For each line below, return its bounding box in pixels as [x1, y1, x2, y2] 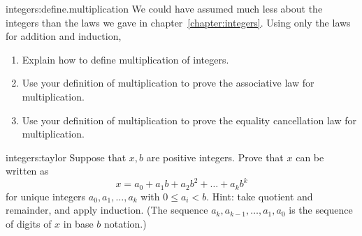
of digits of [6, 216, 52, 231]
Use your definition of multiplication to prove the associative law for [22, 75, 314, 90]
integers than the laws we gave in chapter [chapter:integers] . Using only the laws [6, 15, 351, 29]
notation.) [103, 216, 147, 231]
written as [6, 163, 49, 178]
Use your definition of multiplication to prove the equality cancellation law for [22, 112, 356, 127]
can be [296, 149, 324, 164]
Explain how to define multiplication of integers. [22, 52, 229, 66]
